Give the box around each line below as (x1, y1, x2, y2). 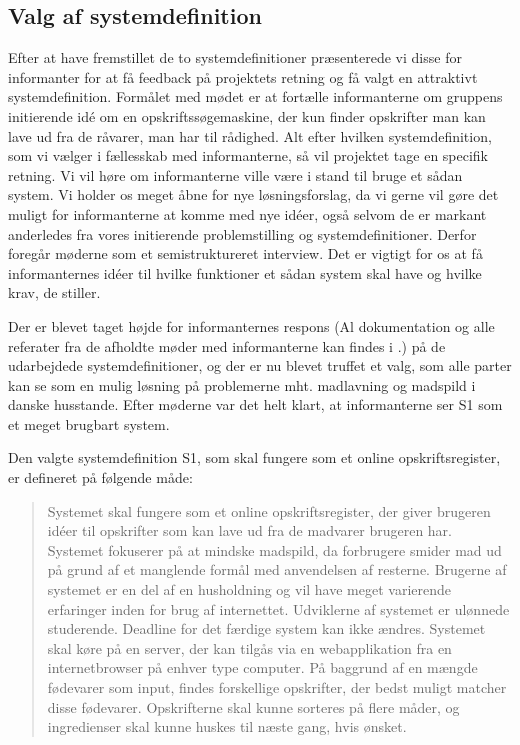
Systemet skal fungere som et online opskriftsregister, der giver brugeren (47, 500, 491, 521)
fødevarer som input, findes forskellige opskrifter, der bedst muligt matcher (47, 677, 507, 698)
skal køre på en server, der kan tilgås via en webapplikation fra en (47, 637, 452, 658)
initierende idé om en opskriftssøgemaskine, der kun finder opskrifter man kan (8, 105, 486, 126)
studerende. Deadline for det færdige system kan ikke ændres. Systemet (47, 618, 486, 639)
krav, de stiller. (8, 282, 101, 303)
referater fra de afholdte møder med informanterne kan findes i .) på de (8, 335, 446, 356)
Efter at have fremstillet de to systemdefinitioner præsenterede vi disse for (8, 47, 462, 68)
